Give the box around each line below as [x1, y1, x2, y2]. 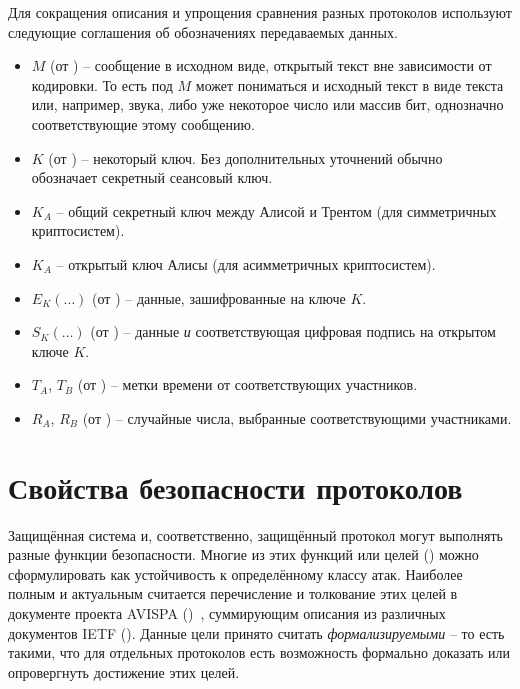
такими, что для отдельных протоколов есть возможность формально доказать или [8, 642, 511, 663]
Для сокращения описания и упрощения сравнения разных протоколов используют [8, 2, 512, 22]
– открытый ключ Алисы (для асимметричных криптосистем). [56, 253, 436, 274]
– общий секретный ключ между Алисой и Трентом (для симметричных [56, 200, 497, 221]
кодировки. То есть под [31, 74, 173, 95]
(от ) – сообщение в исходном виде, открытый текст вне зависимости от [50, 55, 492, 76]
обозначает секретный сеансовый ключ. [31, 167, 273, 188]
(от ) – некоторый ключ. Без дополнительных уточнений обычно [48, 147, 443, 168]
